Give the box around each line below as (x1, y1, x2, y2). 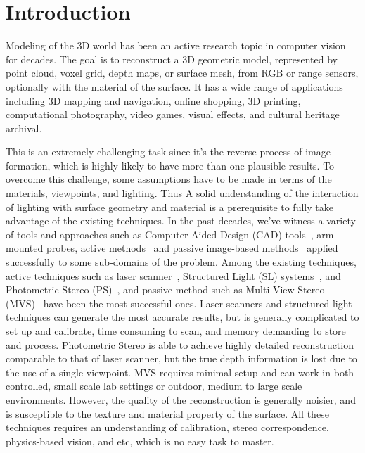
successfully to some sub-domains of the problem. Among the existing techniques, (6, 255, 357, 269)
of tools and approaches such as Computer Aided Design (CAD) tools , (6, 226, 314, 241)
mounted (6, 241, 44, 255)
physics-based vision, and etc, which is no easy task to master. (6, 433, 274, 448)
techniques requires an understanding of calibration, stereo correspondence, (6, 420, 329, 435)
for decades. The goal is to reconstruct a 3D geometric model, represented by (6, 51, 338, 66)
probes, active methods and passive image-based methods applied (46, 241, 338, 255)
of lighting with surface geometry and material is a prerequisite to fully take (6, 199, 333, 214)
